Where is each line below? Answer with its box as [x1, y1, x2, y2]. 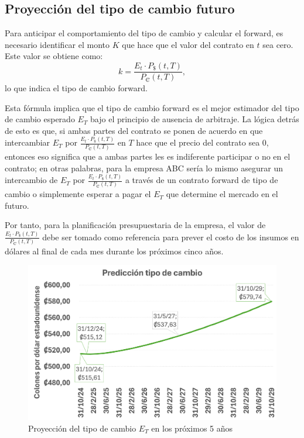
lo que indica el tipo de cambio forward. [5, 81, 148, 94]
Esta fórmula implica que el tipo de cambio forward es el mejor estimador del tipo [5, 101, 299, 113]
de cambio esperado [5, 113, 75, 125]
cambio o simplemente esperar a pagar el [5, 188, 151, 200]
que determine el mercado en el [166, 188, 278, 200]
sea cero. [262, 38, 293, 50]
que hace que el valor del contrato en [122, 38, 254, 50]
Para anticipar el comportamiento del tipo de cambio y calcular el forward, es [5, 27, 283, 39]
